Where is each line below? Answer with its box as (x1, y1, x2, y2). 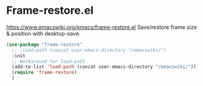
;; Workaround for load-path (12, 58, 85, 64)
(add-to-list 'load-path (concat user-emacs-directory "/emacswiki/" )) (12, 64, 197, 70)
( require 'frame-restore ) (12, 70, 78, 76)
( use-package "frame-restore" (6, 41, 83, 48)
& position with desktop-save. (6, 29, 81, 37)
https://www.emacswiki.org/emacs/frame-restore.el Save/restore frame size (6, 23, 197, 31)
